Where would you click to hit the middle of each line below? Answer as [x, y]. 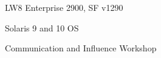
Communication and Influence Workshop [81, 48]
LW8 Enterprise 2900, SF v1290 [64, 7]
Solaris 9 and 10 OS [42, 27]
